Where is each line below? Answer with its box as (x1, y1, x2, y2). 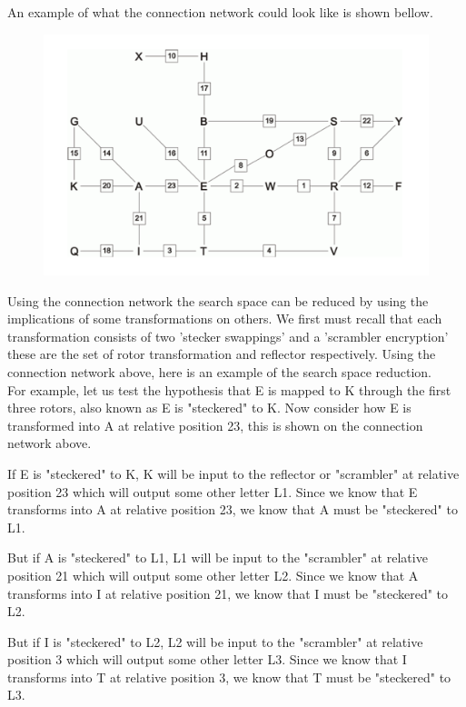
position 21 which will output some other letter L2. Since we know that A (7, 565, 419, 584)
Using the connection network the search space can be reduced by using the (7, 291, 429, 310)
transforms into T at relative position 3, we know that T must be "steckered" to (7, 667, 451, 686)
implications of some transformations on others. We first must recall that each (7, 309, 442, 328)
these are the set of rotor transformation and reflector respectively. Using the (7, 344, 436, 363)
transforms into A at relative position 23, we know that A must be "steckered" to (7, 500, 458, 519)
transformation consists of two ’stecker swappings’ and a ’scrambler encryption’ (7, 326, 449, 345)
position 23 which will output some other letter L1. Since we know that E (7, 482, 418, 501)
